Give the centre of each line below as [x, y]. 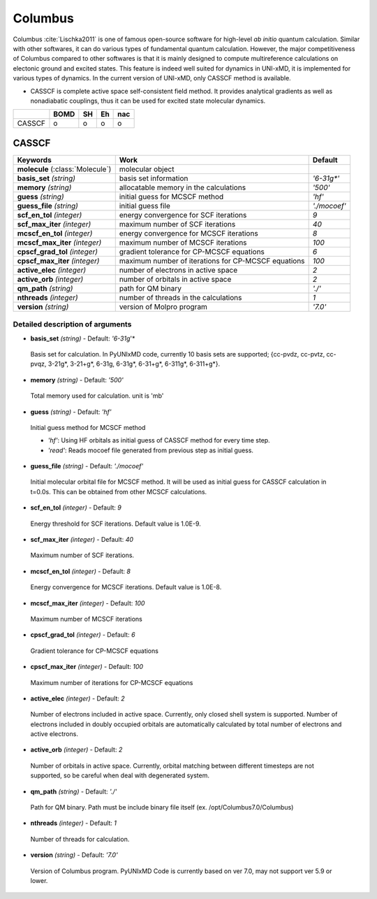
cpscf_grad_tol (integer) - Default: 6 [83, 635]
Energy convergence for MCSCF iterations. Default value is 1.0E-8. [126, 587]
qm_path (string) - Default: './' [74, 791]
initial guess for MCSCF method [171, 196]
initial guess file [145, 206]
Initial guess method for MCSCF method [88, 427]
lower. [39, 880]
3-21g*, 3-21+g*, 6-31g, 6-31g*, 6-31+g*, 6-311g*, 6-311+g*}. [134, 364]
